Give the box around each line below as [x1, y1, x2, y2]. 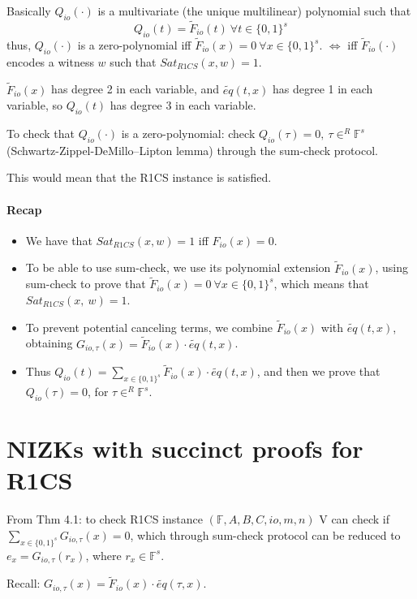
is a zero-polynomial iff [77, 37, 191, 54]
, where [85, 546, 122, 563]
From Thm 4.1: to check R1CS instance [6, 511, 203, 528]
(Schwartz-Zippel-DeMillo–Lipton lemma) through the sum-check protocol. [6, 141, 378, 158]
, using [375, 259, 409, 276]
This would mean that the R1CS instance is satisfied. [6, 169, 272, 186]
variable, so [6, 97, 62, 114]
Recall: [6, 575, 41, 592]
